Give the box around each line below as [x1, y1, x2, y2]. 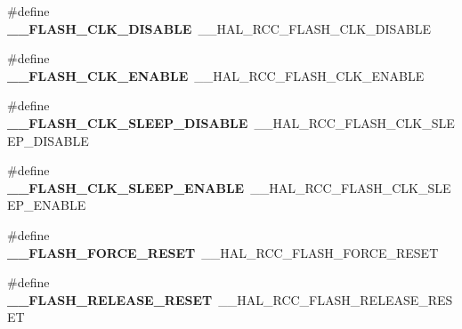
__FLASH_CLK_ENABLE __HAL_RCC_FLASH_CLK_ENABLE [7, 66, 425, 84]
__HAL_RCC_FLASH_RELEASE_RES [218, 290, 453, 309]
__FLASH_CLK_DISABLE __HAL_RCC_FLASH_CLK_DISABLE [7, 19, 431, 37]
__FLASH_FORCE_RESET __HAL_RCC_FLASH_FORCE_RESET [7, 243, 439, 261]
